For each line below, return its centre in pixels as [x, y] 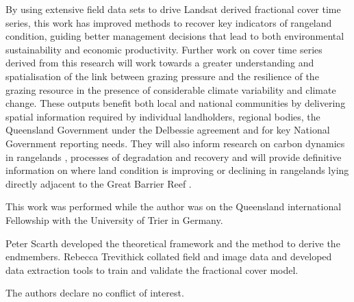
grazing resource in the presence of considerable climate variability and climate [171, 89]
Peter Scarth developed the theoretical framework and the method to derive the [173, 243]
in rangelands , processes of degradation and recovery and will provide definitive [174, 156]
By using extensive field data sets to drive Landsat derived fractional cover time [173, 9]
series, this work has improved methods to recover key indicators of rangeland [169, 22]
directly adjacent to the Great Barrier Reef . [99, 183]
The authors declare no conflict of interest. [95, 293]
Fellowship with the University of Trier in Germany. [114, 219]
